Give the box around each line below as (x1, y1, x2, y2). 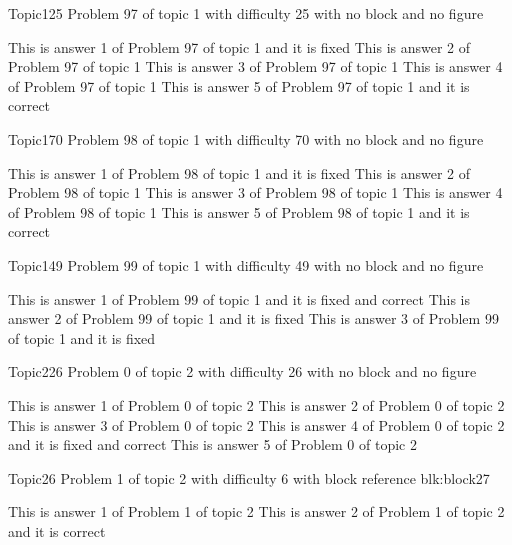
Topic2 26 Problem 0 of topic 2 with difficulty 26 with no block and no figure (8, 361, 477, 382)
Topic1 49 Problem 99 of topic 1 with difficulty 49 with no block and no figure (8, 254, 484, 275)
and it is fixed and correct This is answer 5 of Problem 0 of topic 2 (8, 434, 417, 455)
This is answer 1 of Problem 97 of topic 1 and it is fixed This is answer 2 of (8, 36, 471, 57)
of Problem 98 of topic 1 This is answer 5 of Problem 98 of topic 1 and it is (8, 201, 470, 222)
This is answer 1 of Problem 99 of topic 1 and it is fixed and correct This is (8, 288, 470, 309)
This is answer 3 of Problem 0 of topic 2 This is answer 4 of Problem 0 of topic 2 (8, 414, 505, 435)
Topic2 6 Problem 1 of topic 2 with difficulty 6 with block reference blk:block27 (8, 467, 490, 488)
